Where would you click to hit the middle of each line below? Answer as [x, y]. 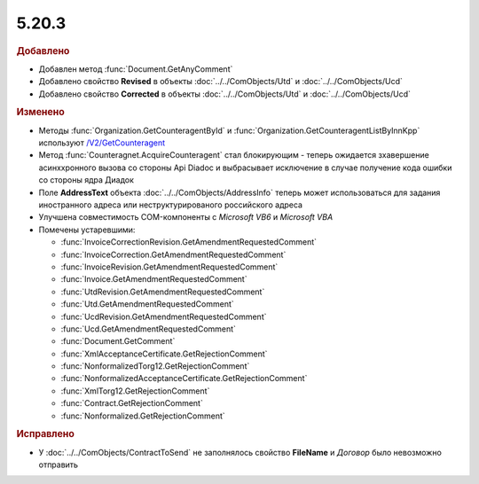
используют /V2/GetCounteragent [102, 143]
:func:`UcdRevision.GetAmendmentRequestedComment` [164, 316]
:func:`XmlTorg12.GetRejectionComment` [135, 391]
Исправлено [45, 434]
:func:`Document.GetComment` [118, 341]
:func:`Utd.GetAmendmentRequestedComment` [147, 304]
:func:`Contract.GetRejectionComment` [132, 403]
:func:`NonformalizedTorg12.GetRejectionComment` [155, 366]
